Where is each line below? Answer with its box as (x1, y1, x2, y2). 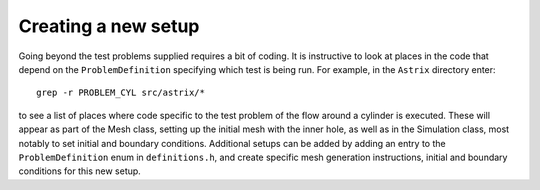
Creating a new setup (18, 15, 200, 37)
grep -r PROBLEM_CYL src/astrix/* (36, 87, 205, 99)
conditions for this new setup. (18, 165, 142, 177)
